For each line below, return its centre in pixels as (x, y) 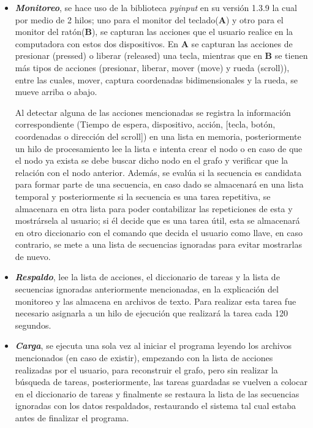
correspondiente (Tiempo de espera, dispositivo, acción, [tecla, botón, (145, 124)
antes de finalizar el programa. (72, 418)
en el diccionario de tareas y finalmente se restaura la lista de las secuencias (157, 393)
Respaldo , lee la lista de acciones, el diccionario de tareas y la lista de (147, 277)
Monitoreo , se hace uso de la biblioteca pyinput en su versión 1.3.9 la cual (156, 7)
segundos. (33, 325)
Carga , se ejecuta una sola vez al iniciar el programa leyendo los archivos (153, 346)
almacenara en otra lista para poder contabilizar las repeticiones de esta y (154, 208)
